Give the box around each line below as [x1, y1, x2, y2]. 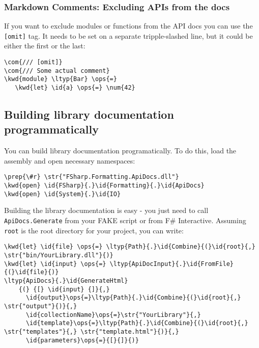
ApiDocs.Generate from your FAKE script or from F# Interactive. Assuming [4, 215, 246, 226]
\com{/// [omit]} [4, 59, 63, 66]
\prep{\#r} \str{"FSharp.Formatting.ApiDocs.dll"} [4, 173, 179, 181]
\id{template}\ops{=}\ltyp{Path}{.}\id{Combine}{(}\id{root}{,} [25, 319, 248, 327]
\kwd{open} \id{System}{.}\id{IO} [4, 190, 121, 198]
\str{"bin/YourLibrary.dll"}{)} [4, 252, 113, 259]
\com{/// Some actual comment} [4, 67, 110, 74]
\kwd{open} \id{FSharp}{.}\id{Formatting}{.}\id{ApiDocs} [4, 182, 205, 190]
